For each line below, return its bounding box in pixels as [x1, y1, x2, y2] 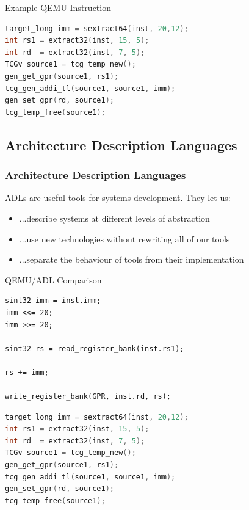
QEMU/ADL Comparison [5, 273, 102, 286]
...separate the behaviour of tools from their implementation [19, 253, 244, 266]
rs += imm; [5, 368, 49, 377]
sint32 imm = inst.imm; [5, 296, 101, 305]
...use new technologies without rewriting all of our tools [19, 232, 230, 245]
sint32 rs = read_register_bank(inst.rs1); [5, 344, 184, 353]
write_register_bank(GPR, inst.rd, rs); [5, 392, 171, 401]
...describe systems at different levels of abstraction [19, 211, 210, 224]
